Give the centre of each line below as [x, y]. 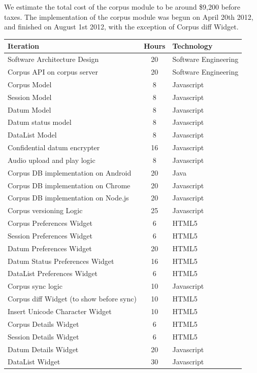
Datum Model [29, 109]
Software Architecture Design [53, 59]
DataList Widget [34, 362]
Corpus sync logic [35, 286]
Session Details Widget [43, 336]
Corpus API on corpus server [53, 71]
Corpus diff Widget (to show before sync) [72, 299]
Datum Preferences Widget [50, 248]
